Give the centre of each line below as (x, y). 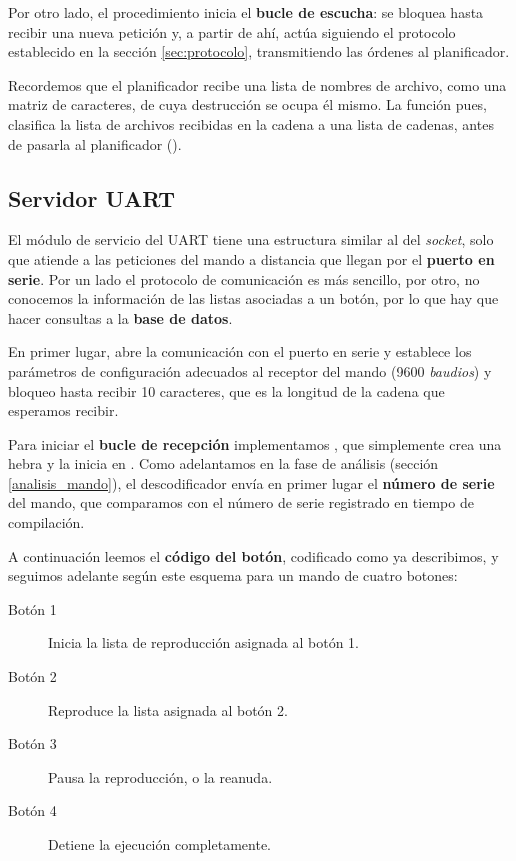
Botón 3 (32, 743)
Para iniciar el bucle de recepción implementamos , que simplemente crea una (255, 443)
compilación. (46, 522)
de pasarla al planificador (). (95, 143)
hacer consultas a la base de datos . (120, 317)
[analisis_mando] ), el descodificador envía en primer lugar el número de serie (251, 482)
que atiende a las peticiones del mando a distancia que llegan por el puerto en (251, 258)
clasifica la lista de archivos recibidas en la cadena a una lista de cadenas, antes (251, 123)
